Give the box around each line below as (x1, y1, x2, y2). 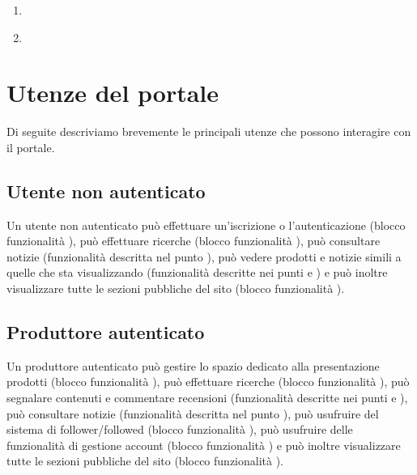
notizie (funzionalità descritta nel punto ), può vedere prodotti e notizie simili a (6, 248, 402, 265)
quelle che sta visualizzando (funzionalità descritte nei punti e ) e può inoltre (6, 264, 388, 281)
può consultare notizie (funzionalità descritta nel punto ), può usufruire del (6, 405, 379, 422)
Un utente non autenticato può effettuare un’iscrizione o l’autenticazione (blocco (6, 216, 406, 233)
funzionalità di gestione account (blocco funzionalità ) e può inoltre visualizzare (6, 436, 401, 453)
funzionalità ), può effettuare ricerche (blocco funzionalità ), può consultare (6, 232, 381, 249)
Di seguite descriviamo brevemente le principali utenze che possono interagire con (6, 123, 411, 140)
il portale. (6, 138, 55, 155)
